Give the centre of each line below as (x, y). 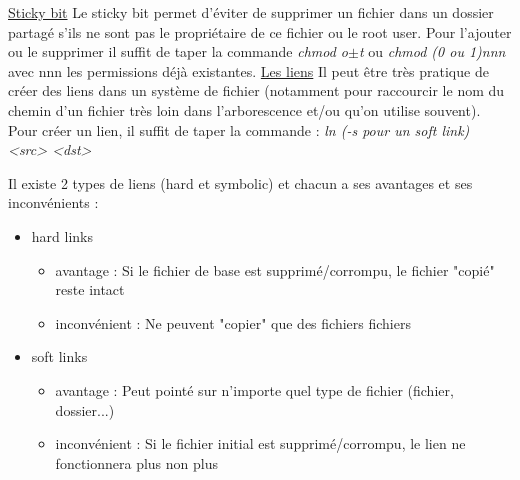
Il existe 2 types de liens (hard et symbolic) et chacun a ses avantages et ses (240, 182)
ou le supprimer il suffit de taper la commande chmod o (178, 51)
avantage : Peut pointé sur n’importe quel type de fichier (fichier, (254, 389)
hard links (62, 235)
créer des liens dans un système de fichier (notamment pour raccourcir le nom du (256, 90)
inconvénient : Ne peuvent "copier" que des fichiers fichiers (233, 322)
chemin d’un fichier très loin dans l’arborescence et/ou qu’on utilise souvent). (244, 109)
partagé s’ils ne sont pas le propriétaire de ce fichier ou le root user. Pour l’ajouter (260, 31)
